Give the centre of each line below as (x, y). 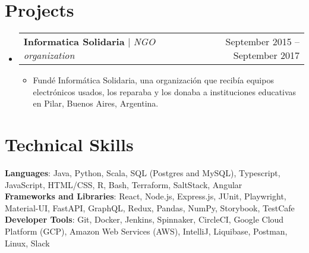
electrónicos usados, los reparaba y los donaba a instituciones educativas (165, 91)
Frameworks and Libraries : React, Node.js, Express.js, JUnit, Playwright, (146, 196)
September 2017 (266, 55)
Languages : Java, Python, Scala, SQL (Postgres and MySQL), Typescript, (143, 173)
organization (49, 55)
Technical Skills (69, 144)
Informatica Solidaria (74, 42)
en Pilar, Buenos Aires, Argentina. (96, 103)
